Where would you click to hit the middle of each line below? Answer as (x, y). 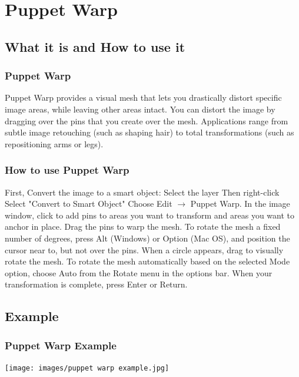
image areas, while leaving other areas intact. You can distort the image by (140, 109)
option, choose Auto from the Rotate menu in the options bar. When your (139, 272)
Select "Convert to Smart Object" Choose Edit (89, 204)
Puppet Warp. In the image (240, 204)
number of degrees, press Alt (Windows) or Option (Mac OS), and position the (147, 238)
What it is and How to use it (95, 46)
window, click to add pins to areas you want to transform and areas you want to (150, 215)
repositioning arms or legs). (54, 143)
